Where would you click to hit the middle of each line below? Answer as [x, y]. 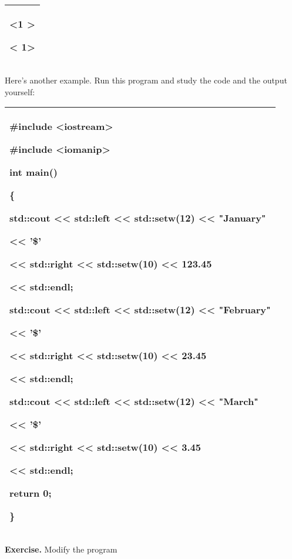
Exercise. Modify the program [61, 549]
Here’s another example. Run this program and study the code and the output [146, 80]
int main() [34, 172]
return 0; [31, 493]
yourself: [20, 91]
